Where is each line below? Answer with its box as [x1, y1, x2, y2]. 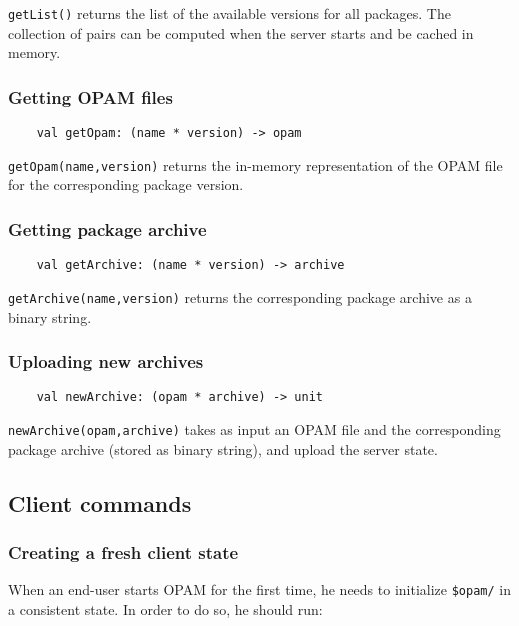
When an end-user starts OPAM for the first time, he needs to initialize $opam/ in [8, 579, 511, 600]
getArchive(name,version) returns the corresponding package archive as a [8, 286, 472, 307]
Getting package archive [8, 216, 207, 241]
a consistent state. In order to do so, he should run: [8, 598, 323, 619]
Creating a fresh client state [8, 539, 239, 564]
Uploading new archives [8, 349, 204, 374]
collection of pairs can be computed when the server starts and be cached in [8, 22, 474, 43]
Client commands [8, 487, 192, 518]
